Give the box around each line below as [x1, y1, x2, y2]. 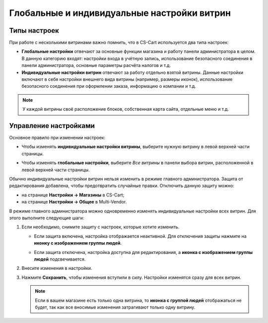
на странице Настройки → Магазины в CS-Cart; [21, 192, 125, 198]
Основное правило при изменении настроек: [9, 134, 106, 141]
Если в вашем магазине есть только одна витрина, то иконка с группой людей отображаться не [35, 297, 242, 303]
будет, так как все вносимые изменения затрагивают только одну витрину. [35, 304, 196, 310]
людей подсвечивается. [34, 256, 86, 262]
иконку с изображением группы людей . [34, 240, 122, 246]
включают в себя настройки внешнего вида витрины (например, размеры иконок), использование [21, 76, 233, 82]
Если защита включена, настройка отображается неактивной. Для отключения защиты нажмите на [34, 233, 247, 239]
